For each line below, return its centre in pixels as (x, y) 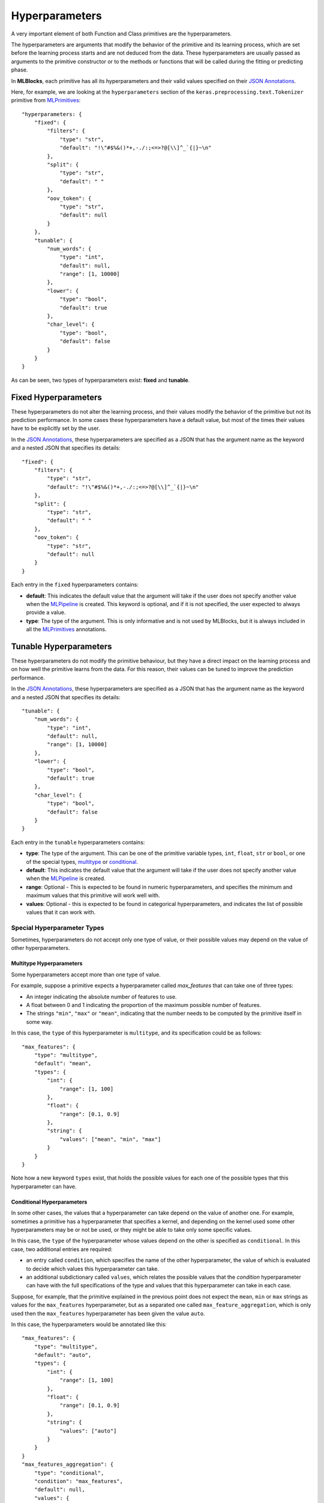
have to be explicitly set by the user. (55, 428)
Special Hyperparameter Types (58, 928)
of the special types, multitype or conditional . (82, 862)
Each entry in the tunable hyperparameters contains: (78, 842)
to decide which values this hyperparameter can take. (92, 1269)
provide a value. (46, 613)
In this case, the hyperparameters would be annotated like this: (89, 1324)
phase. (19, 70)
